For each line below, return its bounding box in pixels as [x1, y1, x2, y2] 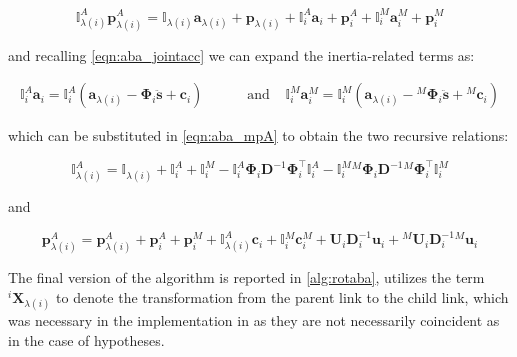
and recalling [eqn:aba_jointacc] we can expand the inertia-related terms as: [8, 44, 475, 65]
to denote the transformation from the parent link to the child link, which [56, 286, 509, 307]
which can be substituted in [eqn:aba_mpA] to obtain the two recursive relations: [8, 125, 509, 146]
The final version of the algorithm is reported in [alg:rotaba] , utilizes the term [8, 267, 485, 288]
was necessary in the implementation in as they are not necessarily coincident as [8, 310, 500, 331]
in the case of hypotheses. [8, 329, 165, 350]
